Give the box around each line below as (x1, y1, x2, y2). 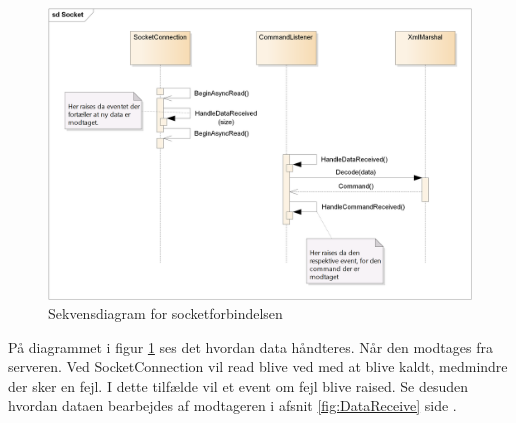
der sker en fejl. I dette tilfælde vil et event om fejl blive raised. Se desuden (8, 375, 468, 396)
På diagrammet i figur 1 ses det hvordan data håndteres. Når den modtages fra (8, 336, 493, 357)
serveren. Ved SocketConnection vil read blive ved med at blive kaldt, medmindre (8, 356, 508, 377)
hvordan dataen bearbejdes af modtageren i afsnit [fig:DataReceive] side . (8, 395, 457, 416)
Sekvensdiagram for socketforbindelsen (48, 303, 283, 324)
